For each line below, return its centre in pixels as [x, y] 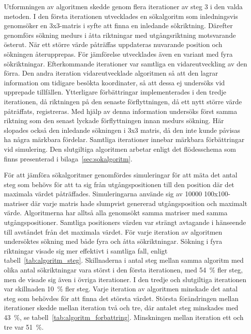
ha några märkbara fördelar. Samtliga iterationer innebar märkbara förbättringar [124, 139]
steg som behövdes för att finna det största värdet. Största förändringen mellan [121, 298]
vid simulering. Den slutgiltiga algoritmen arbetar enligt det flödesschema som [120, 149]
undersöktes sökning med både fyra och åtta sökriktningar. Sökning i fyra [113, 241]
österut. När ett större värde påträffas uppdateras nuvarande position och [113, 44]
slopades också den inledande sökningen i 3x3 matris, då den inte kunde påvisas [122, 130]
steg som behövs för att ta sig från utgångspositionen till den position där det [119, 184]
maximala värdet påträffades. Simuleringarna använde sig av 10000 [103, 194]
